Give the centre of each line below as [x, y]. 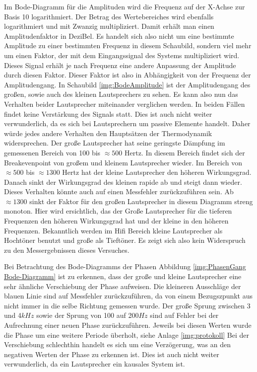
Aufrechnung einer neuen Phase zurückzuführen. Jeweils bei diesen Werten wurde [128, 325]
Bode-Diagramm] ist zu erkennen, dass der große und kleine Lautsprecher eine [123, 276]
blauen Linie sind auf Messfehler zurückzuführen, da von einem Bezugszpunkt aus [128, 296]
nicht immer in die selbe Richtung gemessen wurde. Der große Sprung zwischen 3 [127, 305]
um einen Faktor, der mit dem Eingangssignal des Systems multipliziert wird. [122, 55]
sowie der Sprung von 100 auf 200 [88, 315]
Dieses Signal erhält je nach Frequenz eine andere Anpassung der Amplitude [120, 65]
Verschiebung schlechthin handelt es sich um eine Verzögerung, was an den [118, 344]
